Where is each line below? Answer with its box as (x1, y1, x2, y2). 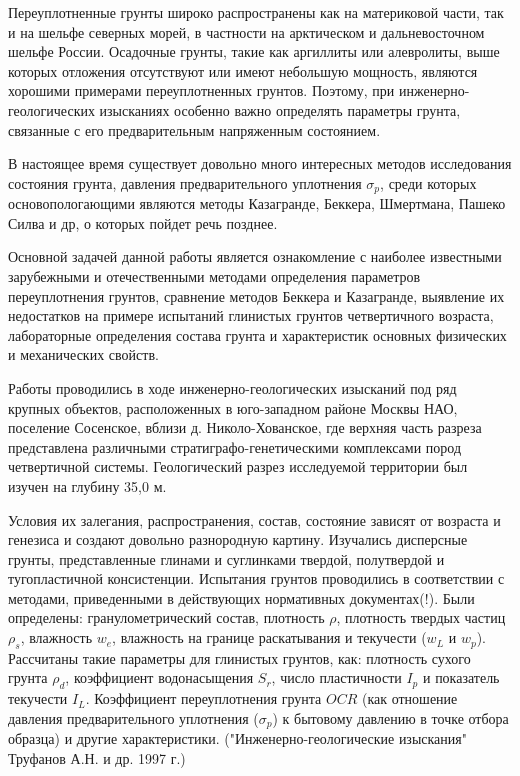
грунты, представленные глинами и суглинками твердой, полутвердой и (8, 548, 445, 569)
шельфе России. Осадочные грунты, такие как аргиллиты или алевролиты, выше (8, 41, 500, 62)
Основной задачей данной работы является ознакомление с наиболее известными (8, 246, 502, 267)
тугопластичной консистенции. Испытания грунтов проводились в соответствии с (8, 568, 505, 589)
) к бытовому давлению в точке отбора (272, 707, 509, 728)
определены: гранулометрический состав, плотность (8, 607, 325, 628)
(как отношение (361, 688, 458, 709)
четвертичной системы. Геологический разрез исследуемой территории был (8, 456, 468, 477)
